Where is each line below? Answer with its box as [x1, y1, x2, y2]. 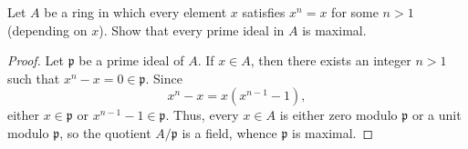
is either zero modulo [279, 105, 398, 124]
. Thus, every [165, 105, 239, 124]
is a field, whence [182, 123, 277, 142]
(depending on [7, 20, 88, 39]
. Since [145, 68, 182, 87]
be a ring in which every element [44, 3, 227, 21]
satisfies [242, 3, 286, 21]
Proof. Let [7, 51, 64, 70]
